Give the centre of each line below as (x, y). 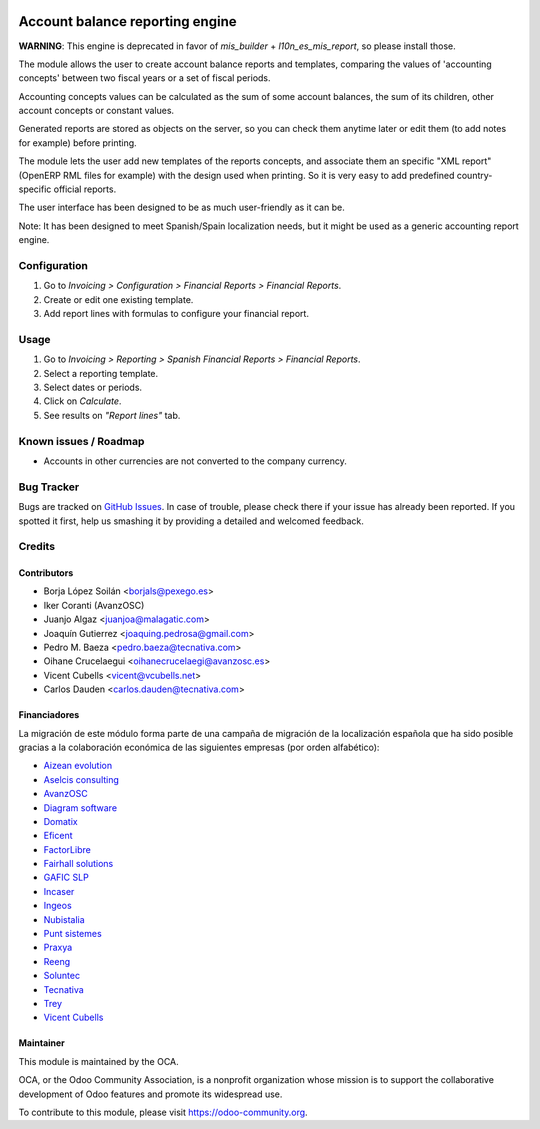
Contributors (46, 573)
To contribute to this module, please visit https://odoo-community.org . (163, 1112)
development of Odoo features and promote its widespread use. (150, 1094)
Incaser (59, 891)
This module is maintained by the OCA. (98, 1061)
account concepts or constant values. (96, 111)
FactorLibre (67, 849)
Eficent (58, 836)
